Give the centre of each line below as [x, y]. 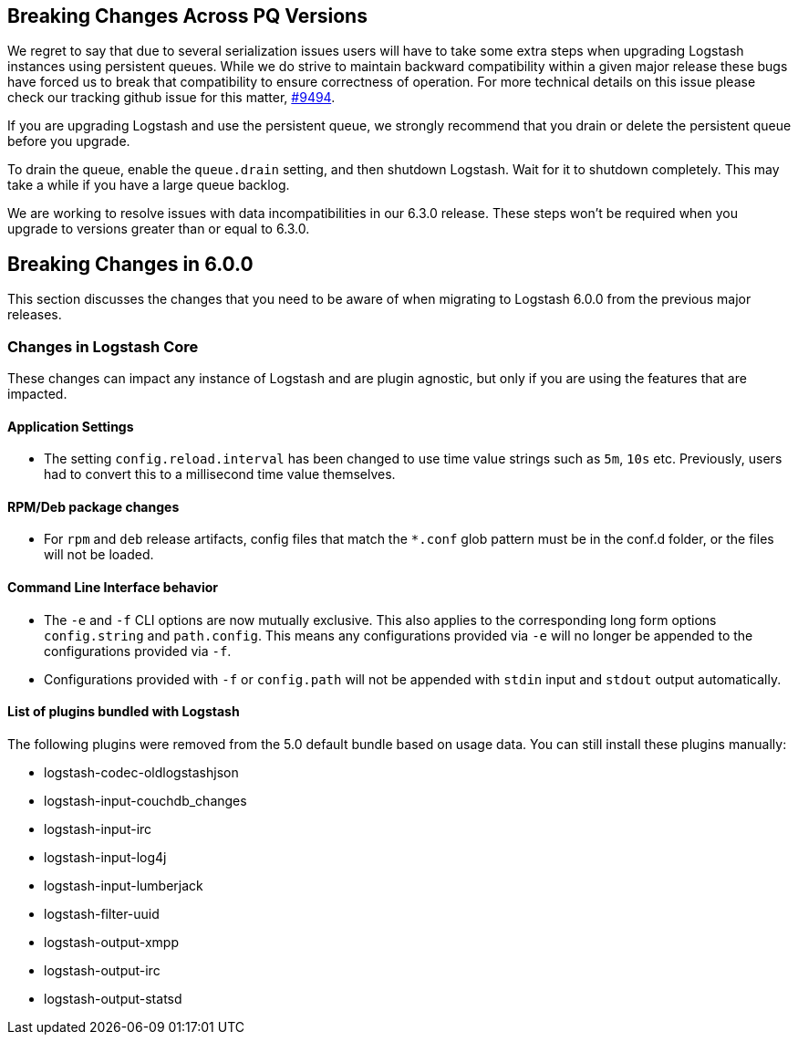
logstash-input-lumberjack [124, 885]
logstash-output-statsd [113, 998]
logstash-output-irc [102, 970]
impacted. [37, 394]
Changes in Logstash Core [103, 346]
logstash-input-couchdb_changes [145, 800]
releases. [35, 315]
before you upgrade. [69, 141]
